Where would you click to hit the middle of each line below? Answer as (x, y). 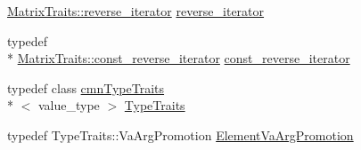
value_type (69, 105)
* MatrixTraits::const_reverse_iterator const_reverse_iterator (179, 58)
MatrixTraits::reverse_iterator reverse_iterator (136, 11)
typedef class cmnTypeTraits (86, 87)
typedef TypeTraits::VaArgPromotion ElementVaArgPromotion (180, 134)
